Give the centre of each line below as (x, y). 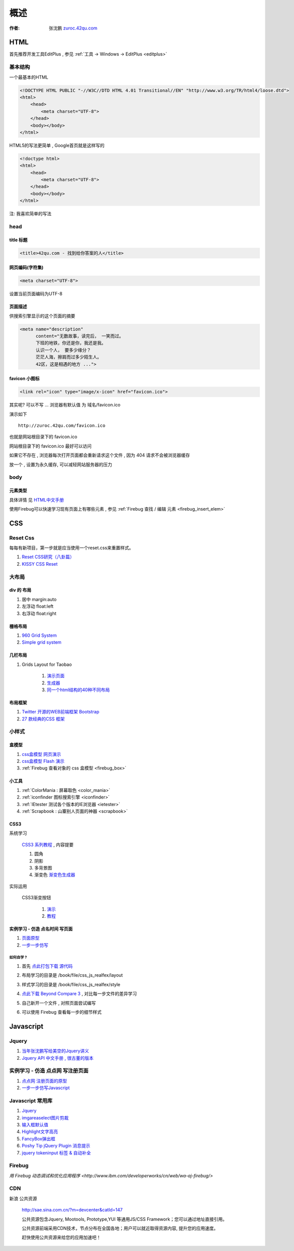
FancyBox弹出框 (39, 1138)
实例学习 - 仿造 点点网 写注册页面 (49, 1071)
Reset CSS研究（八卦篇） (48, 557)
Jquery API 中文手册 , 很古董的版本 (58, 1058)
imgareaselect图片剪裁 (45, 1118)
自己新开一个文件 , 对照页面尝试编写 (59, 1003)
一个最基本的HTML (29, 77)
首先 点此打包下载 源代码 (47, 966)
